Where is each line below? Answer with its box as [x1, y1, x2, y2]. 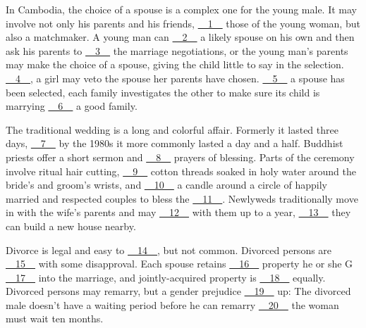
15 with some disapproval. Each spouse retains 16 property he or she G [15, 256, 353, 271]
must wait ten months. [6, 311, 104, 326]
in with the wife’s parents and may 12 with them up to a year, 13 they [6, 205, 351, 220]
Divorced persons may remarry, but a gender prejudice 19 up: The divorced [6, 284, 351, 298]
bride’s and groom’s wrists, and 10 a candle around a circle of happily [6, 177, 327, 192]
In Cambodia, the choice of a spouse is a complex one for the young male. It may [6, 2, 357, 16]
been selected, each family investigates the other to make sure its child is [6, 84, 320, 99]
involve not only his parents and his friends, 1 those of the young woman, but [6, 15, 360, 30]
